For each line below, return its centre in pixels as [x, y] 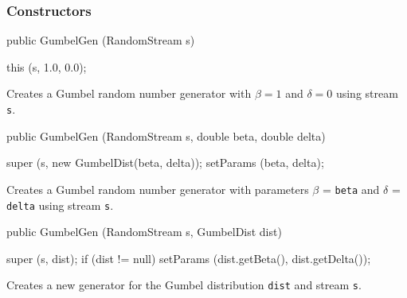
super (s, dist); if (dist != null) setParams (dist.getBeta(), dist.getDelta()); [189, 258]
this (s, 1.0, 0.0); [47, 66]
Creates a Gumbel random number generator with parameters [158, 189]
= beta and [351, 189]
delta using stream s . [60, 205]
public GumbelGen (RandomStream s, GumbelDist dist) [144, 232]
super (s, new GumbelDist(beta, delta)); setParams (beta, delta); [165, 163]
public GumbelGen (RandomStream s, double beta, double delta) [166, 135]
